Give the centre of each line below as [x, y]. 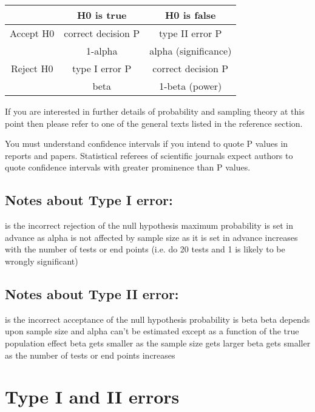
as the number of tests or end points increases [90, 355]
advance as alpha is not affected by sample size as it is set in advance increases [151, 237]
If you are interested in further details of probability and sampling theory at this [155, 111]
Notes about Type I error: [89, 200]
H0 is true [102, 15]
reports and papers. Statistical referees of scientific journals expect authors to [149, 155]
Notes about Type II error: [92, 293]
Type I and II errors [92, 397]
